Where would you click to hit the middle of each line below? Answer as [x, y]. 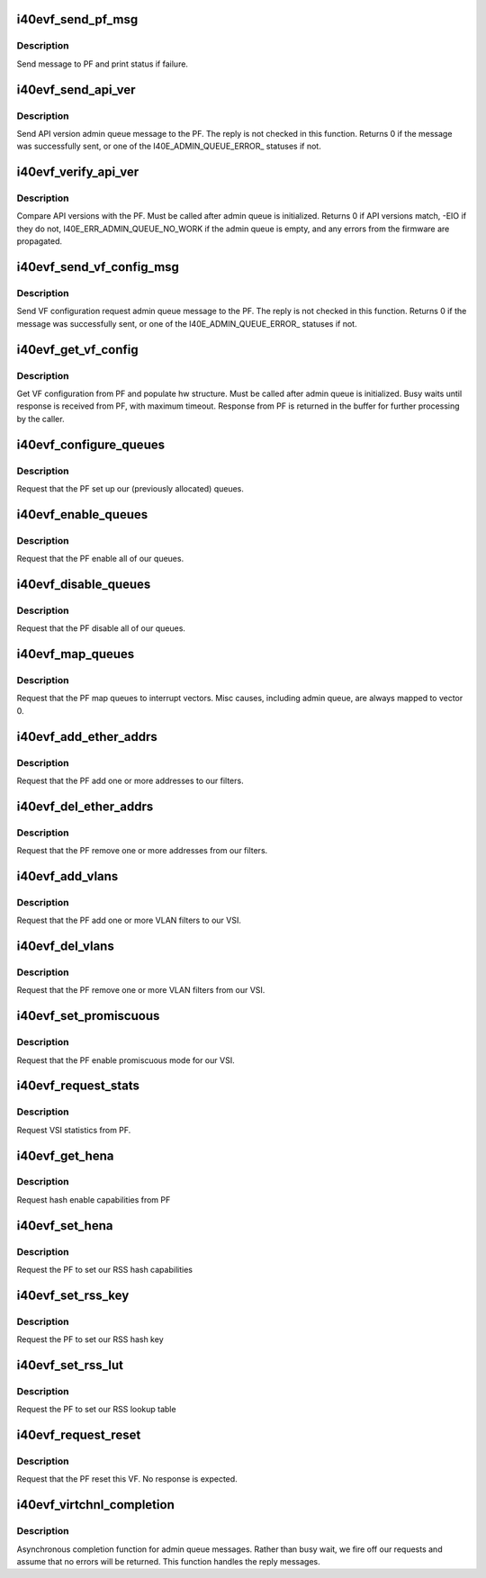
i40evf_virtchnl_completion [95, 1505]
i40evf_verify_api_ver [78, 172]
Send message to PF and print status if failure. [103, 64]
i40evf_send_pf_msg [77, 19]
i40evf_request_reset [79, 1435]
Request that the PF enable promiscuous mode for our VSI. [126, 1060]
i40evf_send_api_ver [76, 90]
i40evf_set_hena [65, 1226]
